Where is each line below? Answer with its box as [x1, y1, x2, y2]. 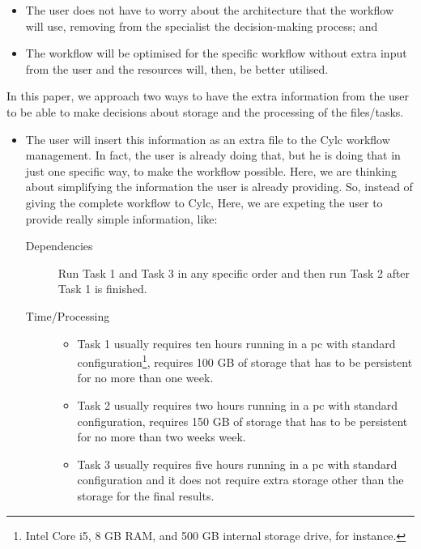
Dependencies [25, 237, 93, 254]
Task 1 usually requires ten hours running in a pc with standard [77, 334, 396, 351]
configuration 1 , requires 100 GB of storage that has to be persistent [77, 351, 413, 370]
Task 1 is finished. [57, 280, 147, 297]
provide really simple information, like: [25, 210, 218, 227]
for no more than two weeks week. [77, 428, 246, 445]
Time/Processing [25, 307, 110, 324]
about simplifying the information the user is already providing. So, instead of [25, 178, 413, 195]
